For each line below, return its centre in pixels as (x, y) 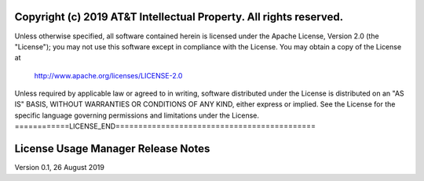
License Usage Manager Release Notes (112, 149)
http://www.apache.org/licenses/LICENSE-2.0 (108, 75)
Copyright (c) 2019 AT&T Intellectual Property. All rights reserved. (179, 17)
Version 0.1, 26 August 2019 (60, 168)
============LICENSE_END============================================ (165, 126)
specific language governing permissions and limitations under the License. (137, 115)
